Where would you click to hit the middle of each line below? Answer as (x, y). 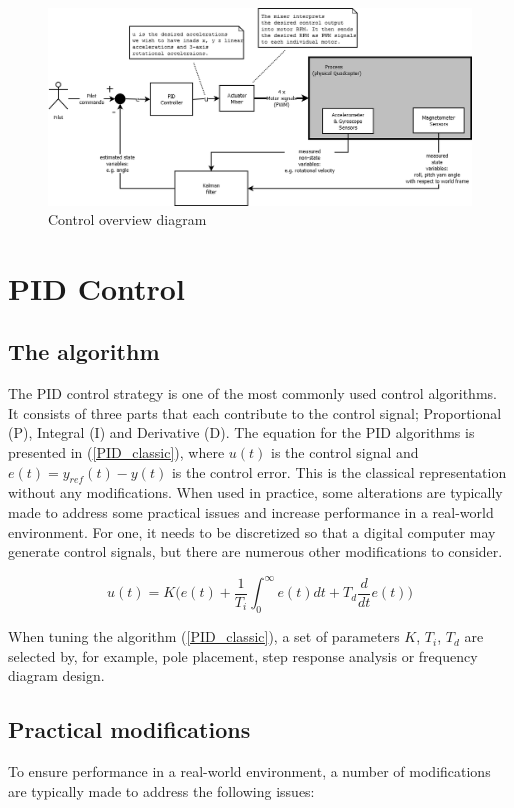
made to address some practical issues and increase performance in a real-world (251, 512)
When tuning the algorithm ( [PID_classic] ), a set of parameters (204, 636)
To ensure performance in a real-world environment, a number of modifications (249, 771)
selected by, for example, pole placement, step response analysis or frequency (243, 655)
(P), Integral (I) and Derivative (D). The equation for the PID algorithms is (241, 432)
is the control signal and (345, 452)
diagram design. (56, 675)
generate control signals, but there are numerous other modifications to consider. (255, 551)
